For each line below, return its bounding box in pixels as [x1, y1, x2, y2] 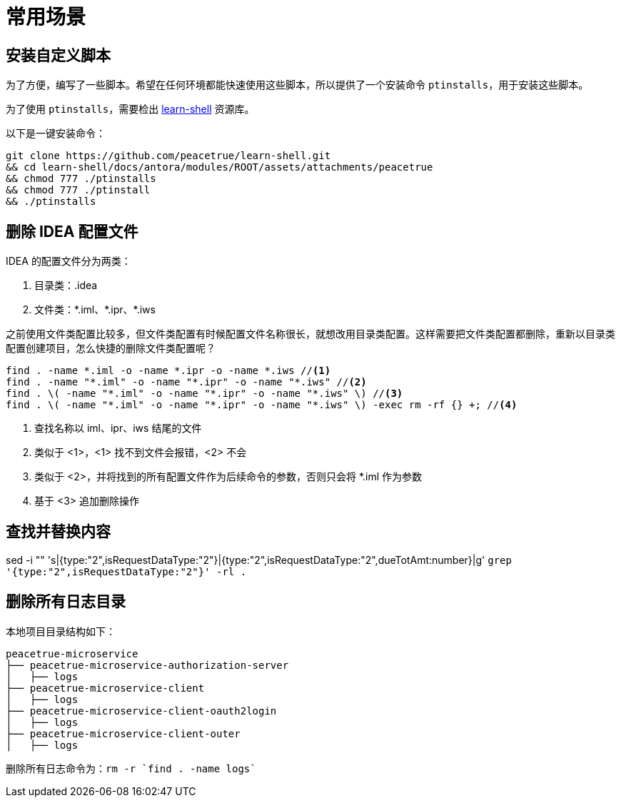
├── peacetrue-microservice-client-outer [6, 727, 241, 739]
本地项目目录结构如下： [6, 625, 116, 637]
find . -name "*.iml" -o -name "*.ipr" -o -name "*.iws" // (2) [6, 376, 367, 388]
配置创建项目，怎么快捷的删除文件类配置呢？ [6, 342, 216, 355]
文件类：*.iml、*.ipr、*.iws [34, 303, 156, 316]
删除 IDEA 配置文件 [6, 222, 138, 241]
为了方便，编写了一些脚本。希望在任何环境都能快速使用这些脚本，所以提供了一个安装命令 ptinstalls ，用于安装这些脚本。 [6, 79, 589, 91]
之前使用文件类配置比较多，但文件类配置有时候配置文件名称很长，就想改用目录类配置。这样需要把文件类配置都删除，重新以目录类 [6, 328, 615, 340]
